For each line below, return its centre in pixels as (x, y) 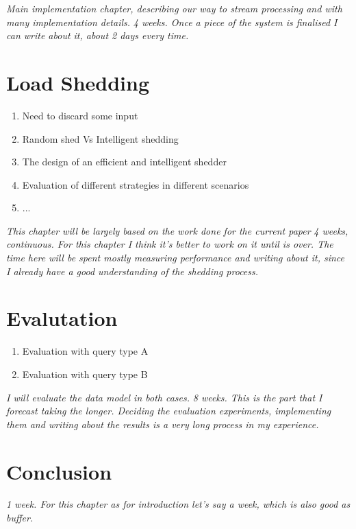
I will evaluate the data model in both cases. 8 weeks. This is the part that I (164, 397)
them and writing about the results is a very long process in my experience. (163, 424)
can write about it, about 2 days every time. (98, 35)
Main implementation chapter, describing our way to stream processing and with (174, 8)
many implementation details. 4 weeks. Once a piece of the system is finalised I (172, 22)
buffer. (20, 518)
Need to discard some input (80, 115)
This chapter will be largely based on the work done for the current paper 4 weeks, (177, 230)
